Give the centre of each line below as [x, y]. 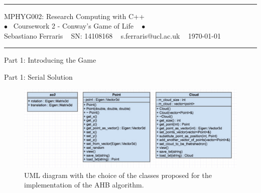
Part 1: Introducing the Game [50, 60]
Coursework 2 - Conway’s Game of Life [73, 26]
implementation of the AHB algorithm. [84, 185]
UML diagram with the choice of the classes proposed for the [118, 175]
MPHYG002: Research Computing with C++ [74, 16]
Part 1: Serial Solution [38, 76]
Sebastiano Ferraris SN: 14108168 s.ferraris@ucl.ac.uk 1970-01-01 [113, 35]
